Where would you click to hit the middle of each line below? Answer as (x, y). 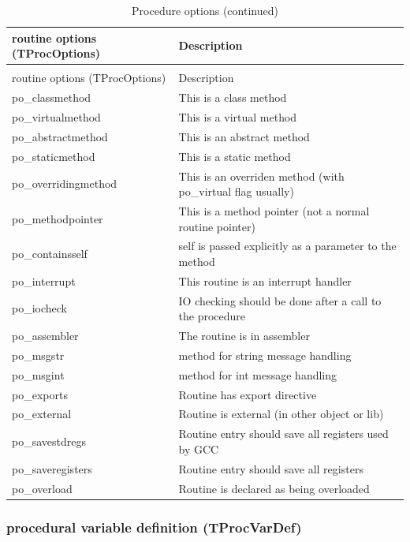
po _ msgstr (38, 355)
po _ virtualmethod (56, 116)
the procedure (212, 316)
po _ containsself (50, 254)
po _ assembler (45, 336)
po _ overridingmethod (65, 183)
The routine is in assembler (244, 336)
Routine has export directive (248, 394)
